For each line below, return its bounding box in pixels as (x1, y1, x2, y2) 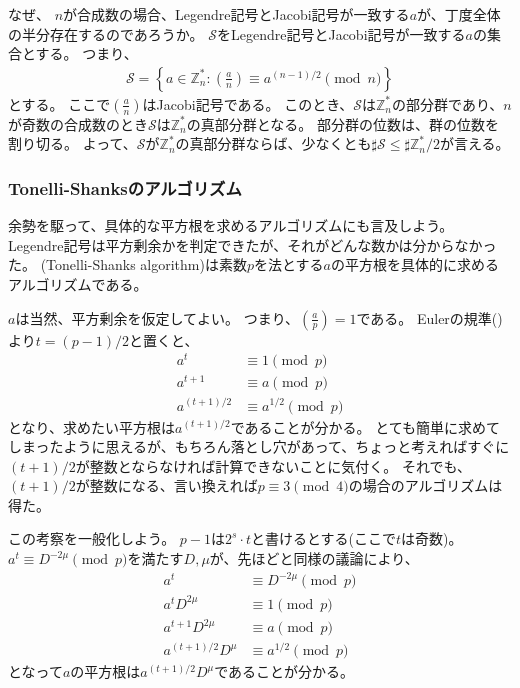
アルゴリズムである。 (8, 274, 148, 294)
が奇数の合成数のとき (8, 113, 148, 134)
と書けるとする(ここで (251, 528, 397, 549)
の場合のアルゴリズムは (348, 475, 503, 496)
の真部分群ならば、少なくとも (175, 133, 372, 154)
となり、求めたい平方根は (8, 416, 176, 437)
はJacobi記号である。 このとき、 (142, 93, 354, 114)
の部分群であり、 (392, 93, 504, 114)
